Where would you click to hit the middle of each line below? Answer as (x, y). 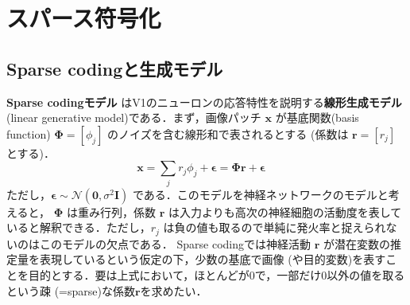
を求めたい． (174, 290)
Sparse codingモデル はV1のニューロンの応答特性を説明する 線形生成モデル (204, 102)
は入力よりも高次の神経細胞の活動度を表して (285, 211)
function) (29, 133)
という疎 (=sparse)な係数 (71, 290)
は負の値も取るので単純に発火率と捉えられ (275, 227)
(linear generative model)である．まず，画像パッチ (134, 117)
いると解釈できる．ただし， (79, 227)
